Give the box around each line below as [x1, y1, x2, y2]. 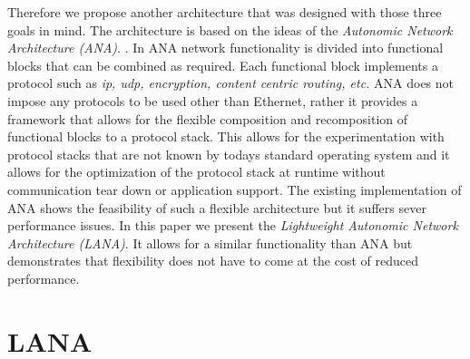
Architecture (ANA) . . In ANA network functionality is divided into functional [7, 38, 444, 57]
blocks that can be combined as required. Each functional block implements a [7, 55, 438, 74]
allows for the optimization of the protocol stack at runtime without [7, 162, 386, 181]
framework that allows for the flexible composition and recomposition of [7, 109, 408, 128]
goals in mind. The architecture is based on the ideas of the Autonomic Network [7, 20, 453, 39]
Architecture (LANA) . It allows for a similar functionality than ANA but [7, 233, 413, 252]
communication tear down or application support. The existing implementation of [7, 179, 462, 199]
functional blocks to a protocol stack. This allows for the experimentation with [7, 127, 445, 146]
